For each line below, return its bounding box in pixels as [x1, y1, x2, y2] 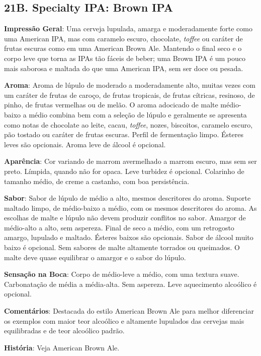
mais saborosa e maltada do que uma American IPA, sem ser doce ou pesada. [4, 63, 243, 73]
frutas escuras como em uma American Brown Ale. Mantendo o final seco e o [4, 43, 242, 53]
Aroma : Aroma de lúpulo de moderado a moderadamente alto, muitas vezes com [4, 80, 255, 90]
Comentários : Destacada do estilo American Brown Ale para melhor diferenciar [4, 306, 254, 316]
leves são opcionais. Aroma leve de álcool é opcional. [4, 139, 166, 149]
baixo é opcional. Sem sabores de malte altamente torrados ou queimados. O [4, 242, 240, 253]
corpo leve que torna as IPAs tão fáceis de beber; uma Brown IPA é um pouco [4, 52, 246, 63]
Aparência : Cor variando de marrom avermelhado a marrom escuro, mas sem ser [4, 156, 257, 166]
